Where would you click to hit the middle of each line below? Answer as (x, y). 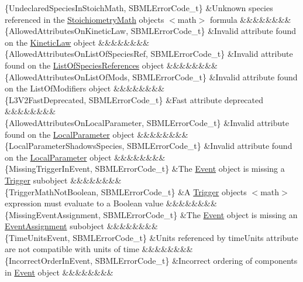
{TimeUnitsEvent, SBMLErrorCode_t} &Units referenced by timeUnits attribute (151, 237)
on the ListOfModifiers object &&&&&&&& (85, 88)
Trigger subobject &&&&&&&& (63, 180)
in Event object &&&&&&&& (59, 272)
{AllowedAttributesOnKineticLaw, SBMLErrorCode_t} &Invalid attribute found (151, 31)
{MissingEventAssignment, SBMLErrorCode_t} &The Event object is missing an (151, 214)
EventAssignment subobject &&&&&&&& (81, 226)
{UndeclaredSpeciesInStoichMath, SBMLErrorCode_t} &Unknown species (139, 8)
